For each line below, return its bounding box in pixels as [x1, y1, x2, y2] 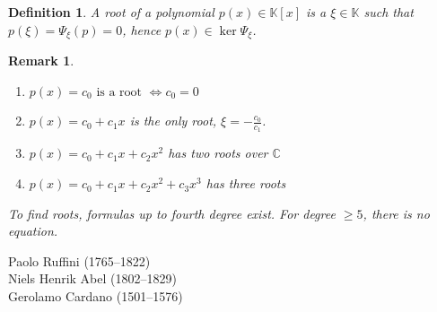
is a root [96, 85, 143, 99]
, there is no [363, 204, 430, 222]
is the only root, [129, 111, 217, 130]
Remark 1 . [8, 51, 74, 70]
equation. [8, 221, 58, 240]
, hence [122, 20, 162, 39]
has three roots [205, 174, 286, 193]
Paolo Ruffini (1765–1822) [8, 251, 151, 270]
